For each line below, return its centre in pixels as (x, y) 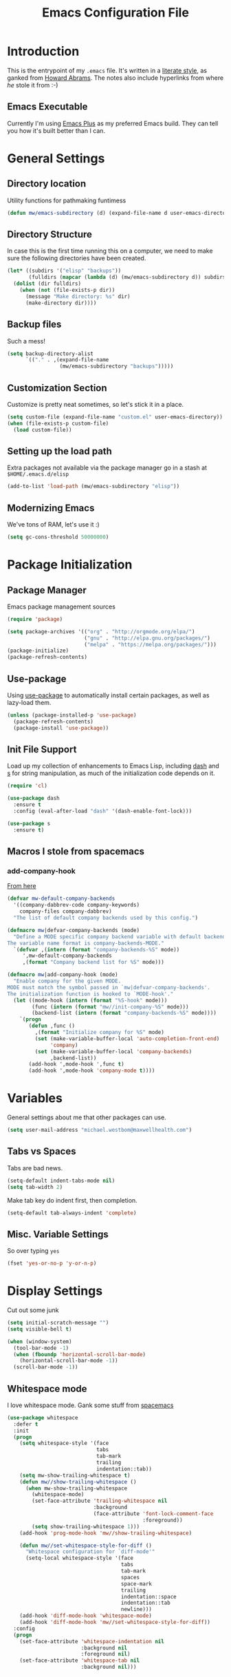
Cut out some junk (33, 1310)
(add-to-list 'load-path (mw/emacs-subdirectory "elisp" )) (93, 487)
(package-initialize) (38, 651)
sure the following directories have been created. (77, 258)
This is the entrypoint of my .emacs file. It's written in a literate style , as (107, 70)
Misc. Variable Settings (58, 1234)
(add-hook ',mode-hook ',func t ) (77, 1064)
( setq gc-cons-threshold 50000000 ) (58, 537)
